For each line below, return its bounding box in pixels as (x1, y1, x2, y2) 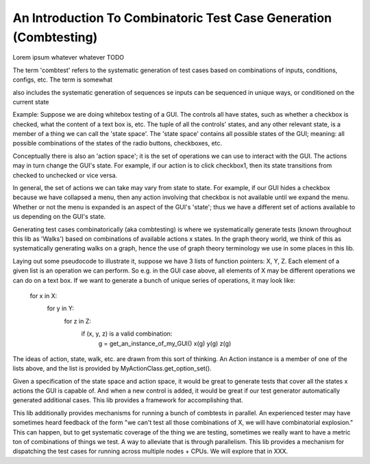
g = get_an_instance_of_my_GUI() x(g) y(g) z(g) (98, 339, 232, 347)
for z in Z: (64, 316, 92, 325)
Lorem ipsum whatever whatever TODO (12, 54, 125, 62)
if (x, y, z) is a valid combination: (81, 329, 173, 338)
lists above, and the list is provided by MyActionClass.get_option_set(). (12, 364, 212, 373)
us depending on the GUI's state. (12, 213, 106, 221)
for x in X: (29, 292, 58, 300)
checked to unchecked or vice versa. (12, 171, 118, 179)
